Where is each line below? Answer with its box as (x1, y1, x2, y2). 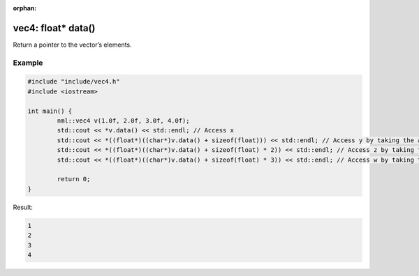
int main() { (27, 107, 73, 115)
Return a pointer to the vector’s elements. (13, 40, 132, 49)
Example (13, 58, 43, 68)
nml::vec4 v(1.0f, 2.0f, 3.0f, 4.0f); (57, 117, 190, 125)
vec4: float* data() (13, 22, 96, 34)
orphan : (13, 4, 37, 12)
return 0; (57, 175, 91, 183)
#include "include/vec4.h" (27, 77, 120, 86)
